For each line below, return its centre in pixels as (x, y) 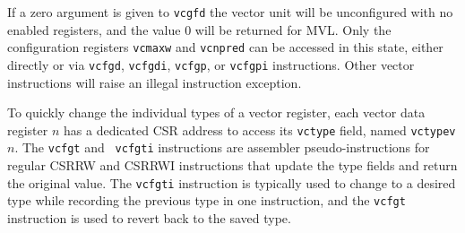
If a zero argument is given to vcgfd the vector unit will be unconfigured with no (230, 12)
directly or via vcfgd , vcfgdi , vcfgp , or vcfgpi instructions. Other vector (211, 64)
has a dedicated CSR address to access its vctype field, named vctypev (260, 129)
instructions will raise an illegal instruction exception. (155, 82)
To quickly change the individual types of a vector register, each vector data (216, 112)
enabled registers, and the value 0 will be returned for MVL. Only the (199, 29)
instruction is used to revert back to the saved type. (149, 217)
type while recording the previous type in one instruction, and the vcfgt (207, 200)
